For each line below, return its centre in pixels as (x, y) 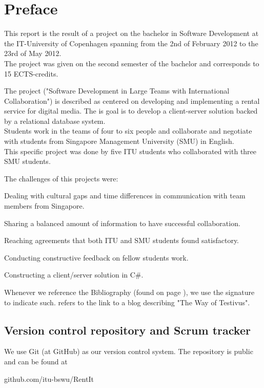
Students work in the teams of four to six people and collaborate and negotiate (128, 131)
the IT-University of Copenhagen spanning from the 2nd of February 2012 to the (131, 43)
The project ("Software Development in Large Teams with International (117, 91)
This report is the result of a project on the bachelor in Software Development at (131, 33)
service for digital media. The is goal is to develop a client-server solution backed (131, 111)
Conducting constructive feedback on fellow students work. (96, 257)
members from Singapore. (44, 206)
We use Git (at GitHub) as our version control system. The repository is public (129, 351)
